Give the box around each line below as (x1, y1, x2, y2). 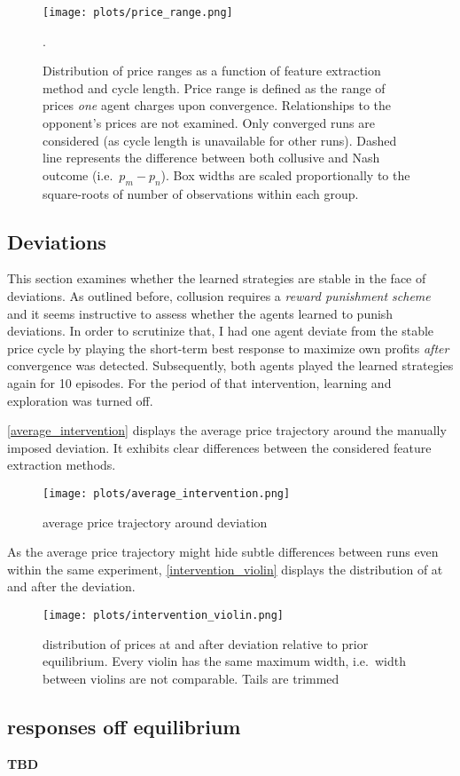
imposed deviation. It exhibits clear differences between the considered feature (7, 438, 432, 456)
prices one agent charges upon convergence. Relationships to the (43, 96, 392, 115)
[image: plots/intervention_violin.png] (43, 608, 285, 622)
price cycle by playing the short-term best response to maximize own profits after (7, 338, 449, 357)
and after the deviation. (7, 577, 136, 596)
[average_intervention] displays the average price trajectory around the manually (7, 421, 447, 439)
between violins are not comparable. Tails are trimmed (43, 669, 339, 687)
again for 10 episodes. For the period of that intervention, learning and (7, 373, 392, 392)
